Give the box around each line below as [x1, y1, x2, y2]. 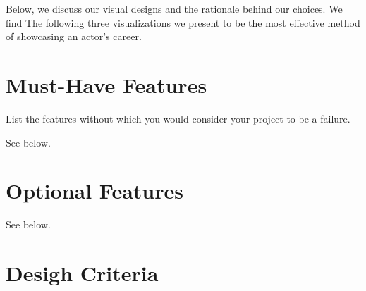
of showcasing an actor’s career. [6, 29, 142, 44]
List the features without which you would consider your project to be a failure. [6, 111, 350, 125]
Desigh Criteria [6, 259, 159, 287]
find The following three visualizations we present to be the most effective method [6, 15, 360, 30]
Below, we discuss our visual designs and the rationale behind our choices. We [6, 1, 343, 16]
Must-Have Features [6, 70, 207, 99]
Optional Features [6, 176, 183, 205]
